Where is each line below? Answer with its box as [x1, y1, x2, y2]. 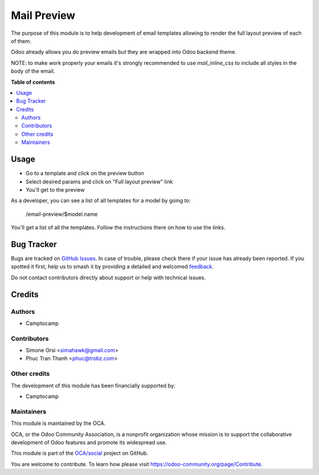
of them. [11, 37, 32, 44]
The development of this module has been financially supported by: [11, 382, 175, 389]
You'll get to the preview [25, 186, 85, 193]
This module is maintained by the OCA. [11, 420, 106, 427]
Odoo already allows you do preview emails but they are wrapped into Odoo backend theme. [11, 48, 237, 55]
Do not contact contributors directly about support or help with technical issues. [11, 274, 206, 281]
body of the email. [11, 68, 56, 75]
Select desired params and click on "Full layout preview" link [25, 178, 173, 185]
